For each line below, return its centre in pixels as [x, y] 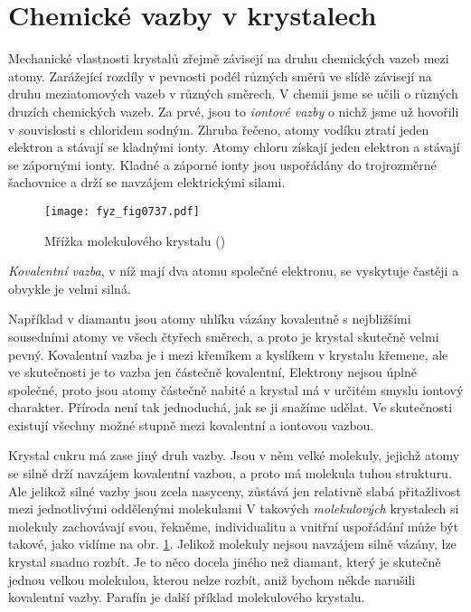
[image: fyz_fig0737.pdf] [122, 211]
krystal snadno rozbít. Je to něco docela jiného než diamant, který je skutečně [225, 562]
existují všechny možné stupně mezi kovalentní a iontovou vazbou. [191, 424]
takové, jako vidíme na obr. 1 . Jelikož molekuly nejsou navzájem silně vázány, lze [232, 544]
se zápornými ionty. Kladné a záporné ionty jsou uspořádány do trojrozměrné [222, 164]
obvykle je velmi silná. [70, 288]
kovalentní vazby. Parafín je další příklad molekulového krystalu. [187, 597]
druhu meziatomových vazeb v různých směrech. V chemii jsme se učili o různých [233, 94]
